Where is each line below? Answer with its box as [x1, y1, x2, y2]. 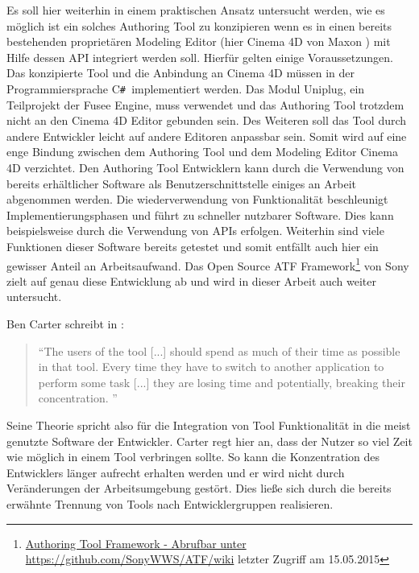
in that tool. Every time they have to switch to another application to [38, 358, 384, 375]
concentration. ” [38, 390, 118, 406]
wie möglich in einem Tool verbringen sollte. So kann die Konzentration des [6, 448, 380, 465]
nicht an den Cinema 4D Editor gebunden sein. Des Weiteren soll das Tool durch [6, 112, 407, 129]
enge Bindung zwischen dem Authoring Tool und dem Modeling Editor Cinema [6, 143, 398, 160]
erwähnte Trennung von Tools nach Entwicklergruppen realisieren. [6, 495, 334, 512]
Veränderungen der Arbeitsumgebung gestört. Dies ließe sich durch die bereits [6, 480, 392, 497]
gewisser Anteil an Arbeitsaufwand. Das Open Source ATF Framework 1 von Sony [6, 254, 409, 274]
